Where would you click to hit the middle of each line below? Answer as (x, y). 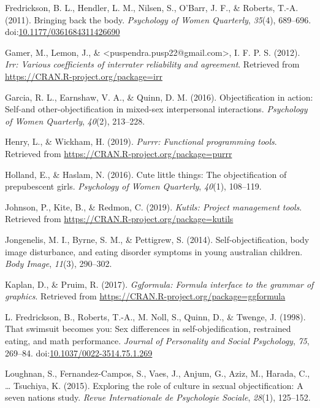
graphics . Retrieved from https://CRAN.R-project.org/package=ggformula (145, 296)
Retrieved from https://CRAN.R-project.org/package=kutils (119, 219)
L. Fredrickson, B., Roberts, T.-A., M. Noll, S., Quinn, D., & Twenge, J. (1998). (155, 316)
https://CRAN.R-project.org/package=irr (84, 76)
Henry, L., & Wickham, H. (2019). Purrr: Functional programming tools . (141, 141)
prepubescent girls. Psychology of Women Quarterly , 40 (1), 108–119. (133, 186)
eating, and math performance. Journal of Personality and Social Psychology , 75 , (157, 341)
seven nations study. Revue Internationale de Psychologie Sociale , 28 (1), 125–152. (158, 397)
